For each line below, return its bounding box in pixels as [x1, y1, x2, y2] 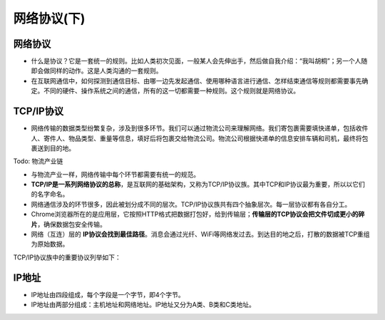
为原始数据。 [31, 239, 69, 249]
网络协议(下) [13, 11, 86, 26]
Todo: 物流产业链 [13, 157, 63, 165]
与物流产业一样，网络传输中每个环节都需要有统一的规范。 [31, 170, 200, 178]
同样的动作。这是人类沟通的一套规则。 [49, 66, 163, 75]
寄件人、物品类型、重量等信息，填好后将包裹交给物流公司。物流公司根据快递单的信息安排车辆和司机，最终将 [43, 134, 362, 143]
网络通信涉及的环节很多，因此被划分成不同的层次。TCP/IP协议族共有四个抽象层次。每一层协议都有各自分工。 [31, 200, 351, 208]
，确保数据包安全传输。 [37, 220, 106, 228]
